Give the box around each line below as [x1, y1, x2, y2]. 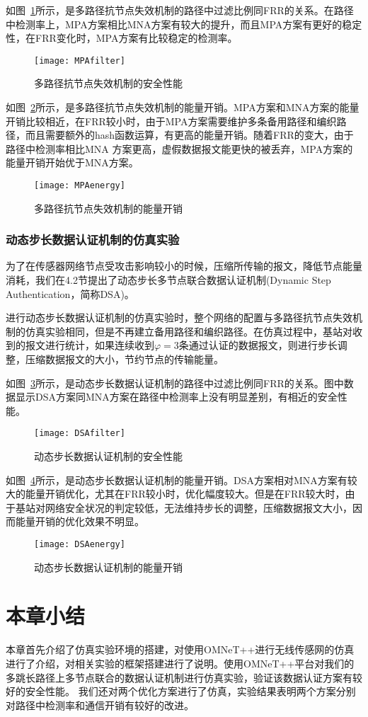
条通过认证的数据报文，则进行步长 [178, 338, 338, 352]
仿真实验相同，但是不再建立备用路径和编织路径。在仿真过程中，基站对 [25, 323, 352, 338]
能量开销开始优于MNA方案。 [6, 155, 139, 170]
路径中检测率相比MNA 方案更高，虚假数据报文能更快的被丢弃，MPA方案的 [6, 141, 353, 156]
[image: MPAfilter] [34, 55, 125, 66]
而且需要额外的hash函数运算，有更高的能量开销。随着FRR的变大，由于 [25, 127, 354, 142]
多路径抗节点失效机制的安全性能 [34, 76, 183, 91]
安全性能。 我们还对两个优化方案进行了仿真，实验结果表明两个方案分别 [25, 684, 356, 699]
